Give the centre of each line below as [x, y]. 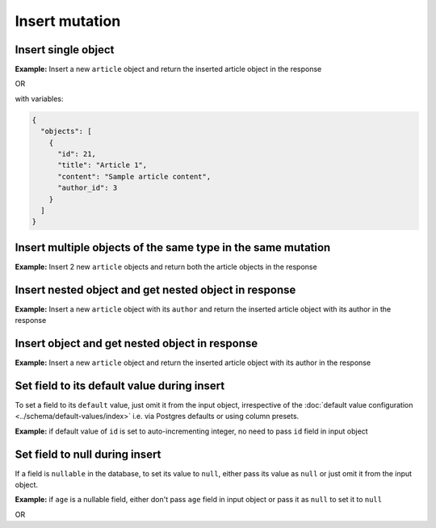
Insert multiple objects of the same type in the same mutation [173, 247]
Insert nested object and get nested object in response [155, 289]
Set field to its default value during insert [120, 386]
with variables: [39, 98]
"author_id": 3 [88, 188]
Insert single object [65, 50]
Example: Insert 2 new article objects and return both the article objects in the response [166, 266]
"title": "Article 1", [103, 165]
